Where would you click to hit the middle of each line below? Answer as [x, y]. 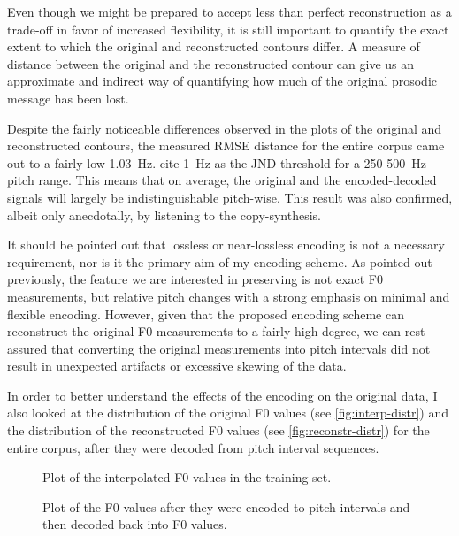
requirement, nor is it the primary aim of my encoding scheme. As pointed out [220, 261]
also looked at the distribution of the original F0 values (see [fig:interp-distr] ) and [228, 413]
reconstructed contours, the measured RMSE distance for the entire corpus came [226, 145]
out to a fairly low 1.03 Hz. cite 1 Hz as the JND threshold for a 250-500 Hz [217, 162]
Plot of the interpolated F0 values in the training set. [187, 477]
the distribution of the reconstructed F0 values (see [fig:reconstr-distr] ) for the [218, 430]
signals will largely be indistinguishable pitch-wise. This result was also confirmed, [230, 197]
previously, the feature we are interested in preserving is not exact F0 [195, 279]
